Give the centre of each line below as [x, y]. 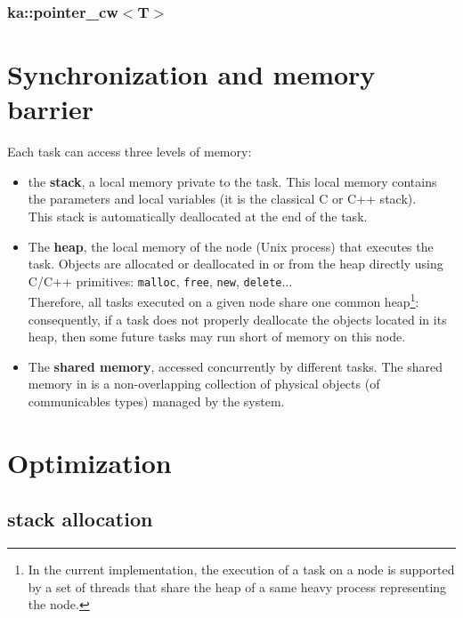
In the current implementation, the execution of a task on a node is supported [241, 570]
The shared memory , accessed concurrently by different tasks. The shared [235, 366]
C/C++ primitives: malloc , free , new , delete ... [160, 281]
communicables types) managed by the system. [156, 401]
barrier [51, 109]
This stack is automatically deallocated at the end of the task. [198, 216]
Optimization [89, 462]
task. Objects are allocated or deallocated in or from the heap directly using [236, 264]
